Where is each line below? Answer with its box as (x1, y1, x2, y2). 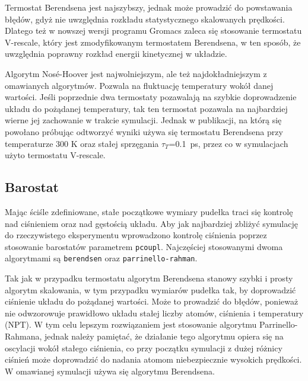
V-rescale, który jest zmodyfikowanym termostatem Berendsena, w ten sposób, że (5, 36, 301, 48)
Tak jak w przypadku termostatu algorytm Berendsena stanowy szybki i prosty (5, 272, 293, 284)
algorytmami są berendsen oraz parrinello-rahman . (5, 252, 198, 264)
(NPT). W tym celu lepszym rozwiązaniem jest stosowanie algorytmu (5, 318, 257, 331)
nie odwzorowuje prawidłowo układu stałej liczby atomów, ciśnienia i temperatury (5, 306, 304, 319)
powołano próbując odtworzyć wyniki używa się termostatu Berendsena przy (5, 125, 283, 137)
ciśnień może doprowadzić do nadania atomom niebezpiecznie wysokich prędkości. (5, 353, 302, 366)
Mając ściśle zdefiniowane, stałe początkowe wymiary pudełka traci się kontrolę (5, 205, 293, 217)
